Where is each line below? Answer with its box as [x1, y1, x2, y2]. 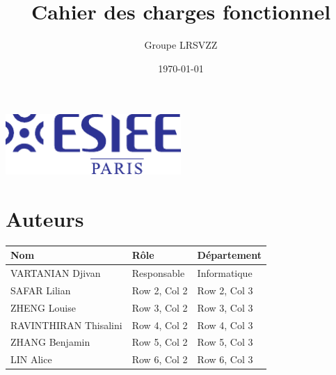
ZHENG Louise [10, 300, 76, 314]
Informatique [197, 266, 253, 280]
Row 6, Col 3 [197, 352, 253, 367]
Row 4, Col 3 [197, 317, 253, 332]
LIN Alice [10, 352, 52, 367]
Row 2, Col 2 [131, 282, 188, 297]
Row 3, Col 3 [197, 300, 253, 314]
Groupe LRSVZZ [144, 38, 218, 52]
